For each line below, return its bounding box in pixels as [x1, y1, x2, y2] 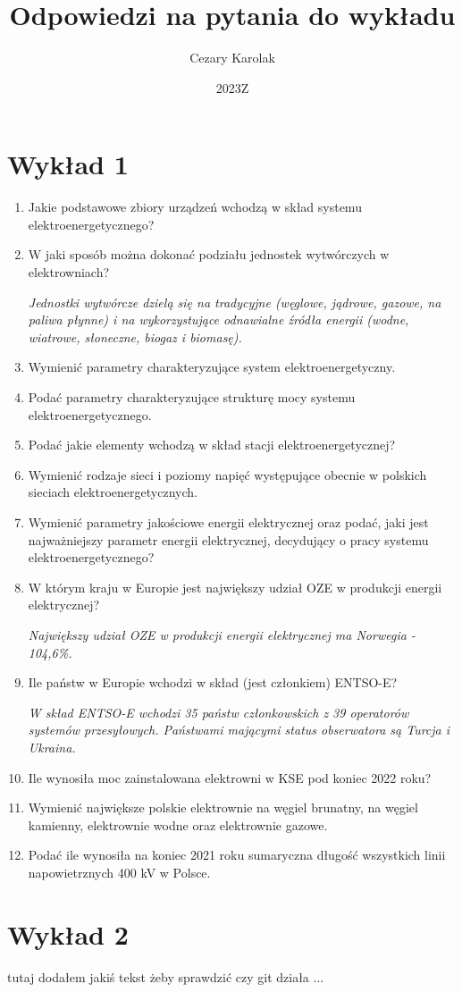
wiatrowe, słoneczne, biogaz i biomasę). [28, 327, 242, 346]
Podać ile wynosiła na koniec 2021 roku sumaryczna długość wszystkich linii [28, 845, 446, 864]
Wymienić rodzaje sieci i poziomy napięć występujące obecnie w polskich [28, 465, 427, 483]
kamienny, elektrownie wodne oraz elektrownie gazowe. [28, 815, 328, 834]
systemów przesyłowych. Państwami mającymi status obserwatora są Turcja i [28, 720, 450, 739]
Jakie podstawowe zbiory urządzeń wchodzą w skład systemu [28, 198, 362, 216]
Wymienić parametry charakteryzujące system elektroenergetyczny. [28, 357, 396, 376]
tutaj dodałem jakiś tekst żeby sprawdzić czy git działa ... [7, 967, 324, 986]
